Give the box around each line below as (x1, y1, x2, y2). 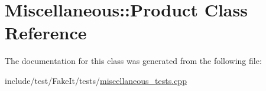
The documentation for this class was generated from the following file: (5, 55, 262, 67)
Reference (5, 21, 87, 45)
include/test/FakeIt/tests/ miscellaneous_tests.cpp (5, 74, 187, 86)
